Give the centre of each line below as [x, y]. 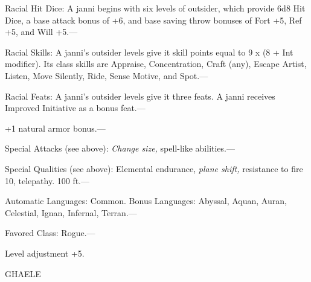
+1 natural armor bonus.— [55, 128]
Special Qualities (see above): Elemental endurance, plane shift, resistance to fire [154, 168]
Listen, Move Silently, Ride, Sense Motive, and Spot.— [107, 75]
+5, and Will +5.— [41, 32]
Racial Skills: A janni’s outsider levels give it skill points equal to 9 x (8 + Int [149, 52]
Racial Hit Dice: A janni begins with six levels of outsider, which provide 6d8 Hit [155, 8]
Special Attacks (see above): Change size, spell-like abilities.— [120, 148]
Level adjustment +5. [45, 253]
